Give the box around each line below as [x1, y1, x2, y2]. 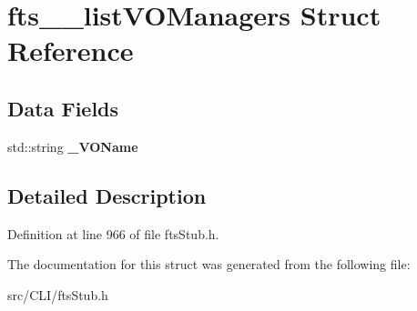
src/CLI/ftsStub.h [7, 285, 108, 304]
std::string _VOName [7, 136, 138, 155]
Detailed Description [7, 181, 207, 209]
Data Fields [7, 94, 119, 122]
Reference [7, 32, 134, 69]
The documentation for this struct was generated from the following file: [7, 255, 411, 274]
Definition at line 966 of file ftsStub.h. [7, 224, 219, 243]
